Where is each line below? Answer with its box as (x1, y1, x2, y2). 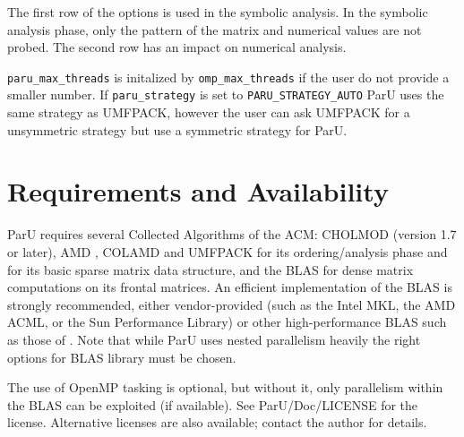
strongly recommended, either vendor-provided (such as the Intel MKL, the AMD (7, 295, 456, 313)
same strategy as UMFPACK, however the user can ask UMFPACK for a (7, 103, 410, 122)
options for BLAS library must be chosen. (7, 347, 236, 366)
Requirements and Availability (7, 173, 389, 210)
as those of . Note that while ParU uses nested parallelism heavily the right (7, 330, 421, 348)
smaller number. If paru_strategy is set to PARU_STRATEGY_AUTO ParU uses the (7, 85, 444, 104)
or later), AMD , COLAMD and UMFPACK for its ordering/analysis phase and (7, 243, 448, 261)
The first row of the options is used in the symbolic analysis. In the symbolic (7, 3, 428, 21)
